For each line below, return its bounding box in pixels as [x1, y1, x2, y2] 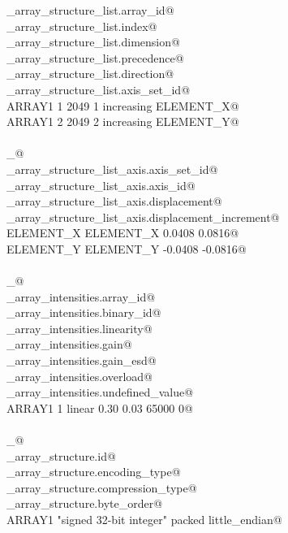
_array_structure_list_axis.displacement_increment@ [6, 208, 280, 225]
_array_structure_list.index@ [6, 17, 157, 34]
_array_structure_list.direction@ [6, 65, 174, 82]
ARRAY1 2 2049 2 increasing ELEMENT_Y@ [6, 113, 239, 130]
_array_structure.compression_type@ [6, 479, 197, 496]
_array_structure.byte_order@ [6, 495, 163, 512]
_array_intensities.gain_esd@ [6, 352, 157, 369]
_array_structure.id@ [6, 447, 116, 464]
